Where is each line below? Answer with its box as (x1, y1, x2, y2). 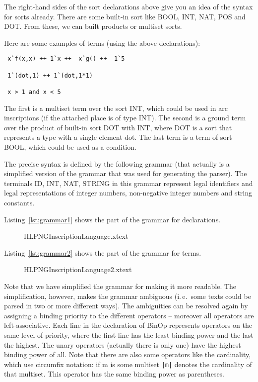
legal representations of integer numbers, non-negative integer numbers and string (4, 188, 252, 198)
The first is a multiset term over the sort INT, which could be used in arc (4, 102, 228, 113)
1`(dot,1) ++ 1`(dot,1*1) (7, 72, 93, 79)
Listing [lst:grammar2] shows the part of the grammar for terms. (4, 247, 201, 258)
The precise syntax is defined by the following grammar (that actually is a (4, 158, 230, 169)
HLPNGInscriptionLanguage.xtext (24, 231, 129, 241)
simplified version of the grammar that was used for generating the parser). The (4, 168, 247, 179)
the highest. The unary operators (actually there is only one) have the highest (4, 339, 241, 350)
